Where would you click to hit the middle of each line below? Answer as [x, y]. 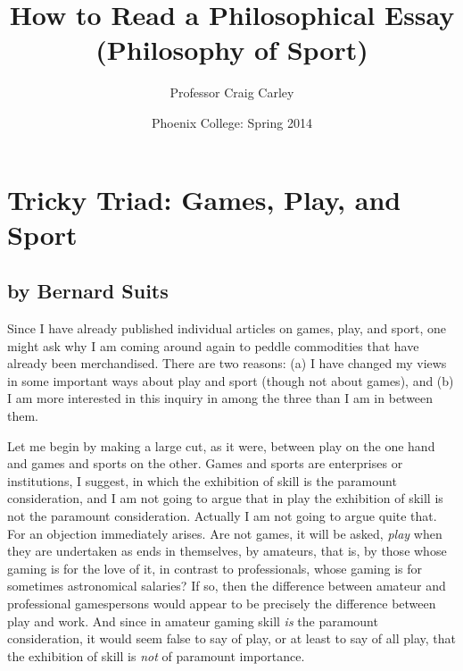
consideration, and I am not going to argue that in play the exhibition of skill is [225, 498]
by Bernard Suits [88, 291]
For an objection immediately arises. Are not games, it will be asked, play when [225, 533]
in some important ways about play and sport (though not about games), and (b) [231, 380]
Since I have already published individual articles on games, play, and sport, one [227, 328]
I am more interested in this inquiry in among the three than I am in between [220, 398]
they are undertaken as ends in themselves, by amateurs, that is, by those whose [227, 551]
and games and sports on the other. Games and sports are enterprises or [205, 463]
